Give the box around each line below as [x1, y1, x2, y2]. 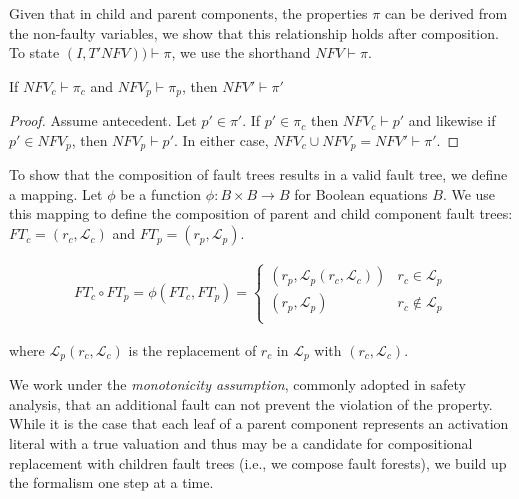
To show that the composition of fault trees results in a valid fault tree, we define [9, 164, 508, 185]
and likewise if [408, 110, 496, 131]
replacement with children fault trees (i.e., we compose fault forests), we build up [9, 452, 507, 473]
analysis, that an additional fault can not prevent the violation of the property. [9, 393, 493, 414]
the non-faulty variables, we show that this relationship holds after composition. [9, 22, 499, 43]
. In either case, [173, 129, 269, 150]
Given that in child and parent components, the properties [9, 3, 368, 23]
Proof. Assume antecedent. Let [9, 110, 197, 131]
